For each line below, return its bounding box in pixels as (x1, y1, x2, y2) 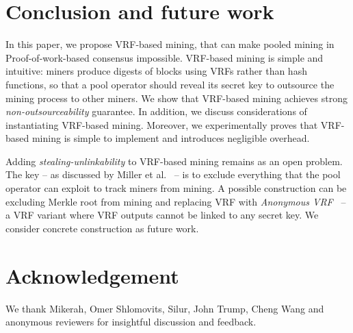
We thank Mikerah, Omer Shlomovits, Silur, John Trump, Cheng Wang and (5, 301, 324, 315)
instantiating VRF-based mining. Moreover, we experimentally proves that (5, 117, 318, 132)
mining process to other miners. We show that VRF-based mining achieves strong (5, 90, 348, 105)
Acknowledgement (5, 261, 179, 289)
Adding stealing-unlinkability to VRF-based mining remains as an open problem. (5, 153, 343, 168)
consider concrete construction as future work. (5, 221, 199, 235)
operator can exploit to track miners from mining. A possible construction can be (5, 181, 347, 195)
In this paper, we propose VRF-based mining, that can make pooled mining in (5, 37, 335, 51)
